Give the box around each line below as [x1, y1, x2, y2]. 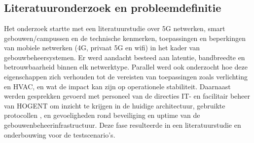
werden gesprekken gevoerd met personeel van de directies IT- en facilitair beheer [4, 91, 250, 101]
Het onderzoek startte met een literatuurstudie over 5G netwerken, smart [4, 23, 225, 33]
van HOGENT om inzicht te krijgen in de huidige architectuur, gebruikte [4, 100, 225, 110]
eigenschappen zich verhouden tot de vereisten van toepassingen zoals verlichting [4, 71, 248, 81]
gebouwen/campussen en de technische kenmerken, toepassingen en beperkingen [4, 33, 246, 43]
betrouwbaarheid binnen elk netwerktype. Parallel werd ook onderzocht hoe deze [4, 62, 248, 72]
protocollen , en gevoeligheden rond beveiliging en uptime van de [4, 110, 200, 120]
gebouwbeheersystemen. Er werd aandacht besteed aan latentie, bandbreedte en [4, 52, 245, 62]
